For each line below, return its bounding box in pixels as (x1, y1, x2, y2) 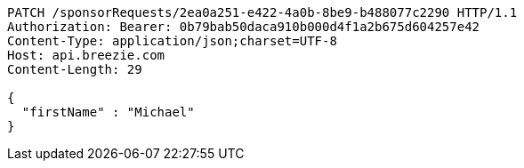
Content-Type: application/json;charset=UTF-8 (7, 34, 337, 48)
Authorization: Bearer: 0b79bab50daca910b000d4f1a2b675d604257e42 (7, 20, 480, 34)
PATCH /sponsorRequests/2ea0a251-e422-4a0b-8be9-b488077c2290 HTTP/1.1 (7, 5, 518, 20)
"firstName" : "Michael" (21, 105, 195, 119)
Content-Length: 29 (7, 62, 142, 76)
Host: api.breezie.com (7, 48, 165, 62)
